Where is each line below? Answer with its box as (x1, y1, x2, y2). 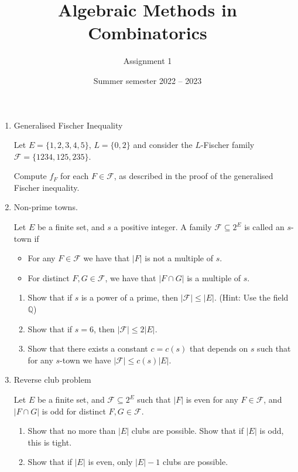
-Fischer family (200, 139, 255, 151)
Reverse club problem (13, 373, 91, 386)
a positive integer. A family (114, 221, 212, 233)
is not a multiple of (145, 252, 214, 264)
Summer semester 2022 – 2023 (93, 74, 202, 86)
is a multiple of (187, 271, 241, 284)
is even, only (88, 456, 133, 468)
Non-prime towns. (13, 201, 78, 213)
